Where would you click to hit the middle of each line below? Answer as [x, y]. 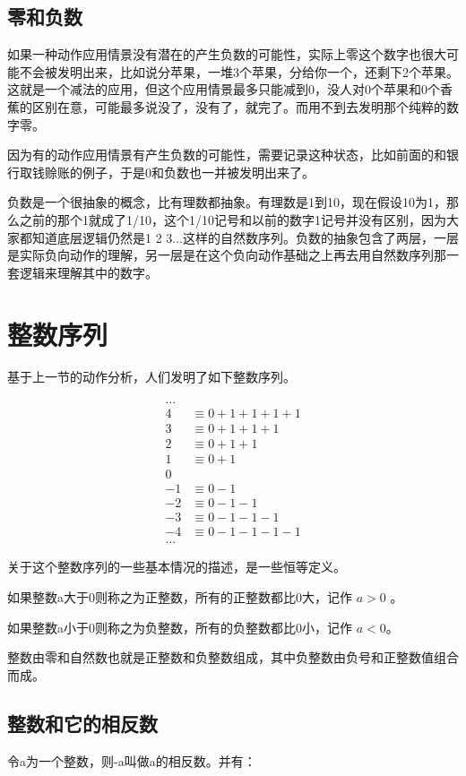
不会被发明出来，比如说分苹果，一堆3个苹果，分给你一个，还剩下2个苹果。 [239, 71]
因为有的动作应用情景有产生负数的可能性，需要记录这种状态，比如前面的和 [227, 155]
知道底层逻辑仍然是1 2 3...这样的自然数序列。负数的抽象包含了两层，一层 [245, 237]
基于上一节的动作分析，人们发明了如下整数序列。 [151, 377]
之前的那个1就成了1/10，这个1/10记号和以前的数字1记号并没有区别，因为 [233, 219]
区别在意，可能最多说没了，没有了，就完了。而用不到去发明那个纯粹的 [239, 106]
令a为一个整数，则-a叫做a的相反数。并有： [132, 760]
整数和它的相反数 [82, 723]
